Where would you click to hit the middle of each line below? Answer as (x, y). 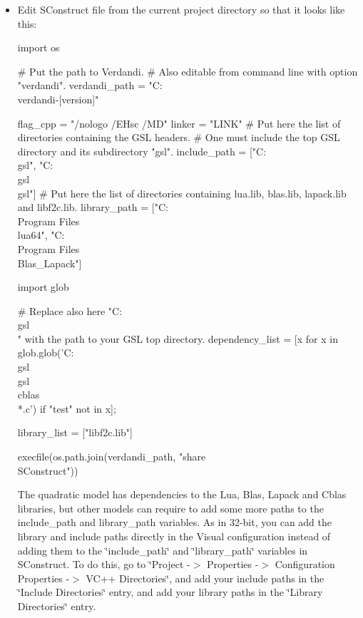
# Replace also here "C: (70, 310)
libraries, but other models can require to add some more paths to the (170, 508)
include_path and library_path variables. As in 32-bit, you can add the (174, 522)
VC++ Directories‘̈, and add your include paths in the (205, 578)
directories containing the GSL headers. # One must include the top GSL (179, 137)
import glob (43, 287)
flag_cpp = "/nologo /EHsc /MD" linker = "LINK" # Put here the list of (179, 123)
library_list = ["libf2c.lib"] (75, 432)
